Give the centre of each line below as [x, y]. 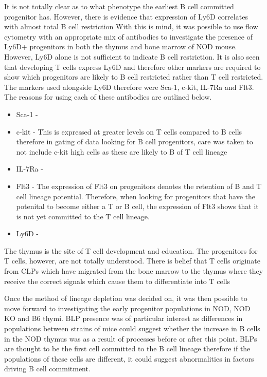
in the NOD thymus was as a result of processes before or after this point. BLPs [131, 338]
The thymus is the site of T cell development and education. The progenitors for [131, 250]
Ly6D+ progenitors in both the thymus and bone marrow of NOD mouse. [121, 46]
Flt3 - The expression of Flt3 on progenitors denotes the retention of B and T [139, 186]
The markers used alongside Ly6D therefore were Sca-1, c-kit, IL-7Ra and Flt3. [129, 87]
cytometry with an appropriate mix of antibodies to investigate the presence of [128, 36]
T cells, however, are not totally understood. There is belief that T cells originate [132, 261]
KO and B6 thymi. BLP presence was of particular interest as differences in [123, 318]
